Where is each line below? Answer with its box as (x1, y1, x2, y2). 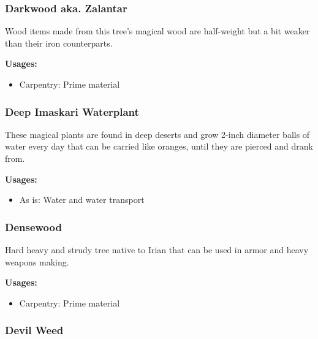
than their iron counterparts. (5, 36, 113, 49)
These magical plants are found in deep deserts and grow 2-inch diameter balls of (5, 128, 310, 140)
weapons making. (5, 255, 69, 268)
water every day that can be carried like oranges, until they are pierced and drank (5, 140, 313, 153)
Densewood (5, 219, 62, 234)
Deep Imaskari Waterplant (5, 104, 139, 119)
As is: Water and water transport (19, 193, 145, 206)
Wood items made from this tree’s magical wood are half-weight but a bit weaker (5, 25, 310, 37)
